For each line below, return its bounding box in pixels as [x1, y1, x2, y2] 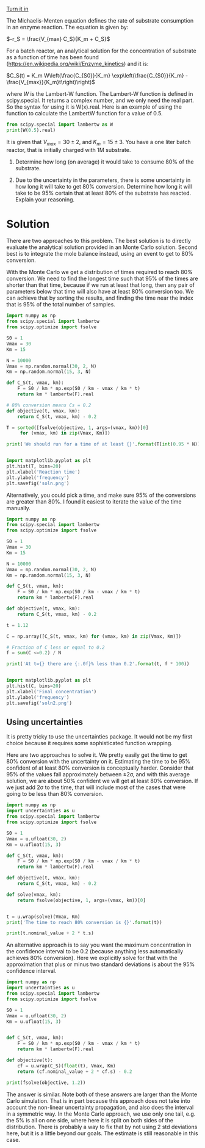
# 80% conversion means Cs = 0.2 [6, 402, 92, 408]
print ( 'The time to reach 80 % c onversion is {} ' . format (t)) [6, 919, 163, 925]
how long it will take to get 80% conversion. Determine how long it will [15, 182, 192, 190]
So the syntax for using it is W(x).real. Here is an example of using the [6, 103, 182, 110]
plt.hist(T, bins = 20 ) [6, 463, 62, 469]
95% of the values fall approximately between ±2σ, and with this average [6, 771, 190, 778]
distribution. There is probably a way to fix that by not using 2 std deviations [6, 1123, 198, 1130]
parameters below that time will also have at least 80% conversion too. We [6, 288, 194, 295]
